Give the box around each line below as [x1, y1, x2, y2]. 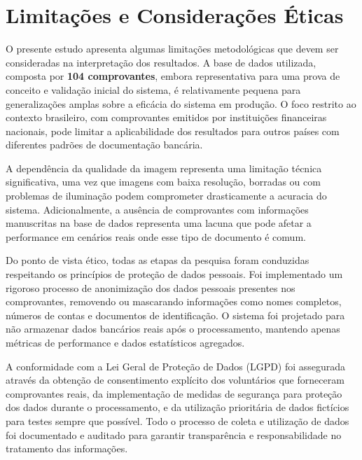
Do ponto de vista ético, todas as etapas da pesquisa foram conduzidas [6, 253, 309, 267]
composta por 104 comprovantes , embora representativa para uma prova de [6, 69, 340, 83]
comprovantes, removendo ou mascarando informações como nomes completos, [6, 294, 342, 309]
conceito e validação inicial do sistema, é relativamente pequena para [6, 82, 301, 97]
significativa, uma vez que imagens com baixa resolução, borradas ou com [6, 174, 321, 189]
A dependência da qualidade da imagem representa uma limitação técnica [6, 160, 322, 175]
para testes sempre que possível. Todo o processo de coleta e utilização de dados [6, 413, 349, 428]
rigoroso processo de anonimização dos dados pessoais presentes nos [6, 280, 295, 295]
